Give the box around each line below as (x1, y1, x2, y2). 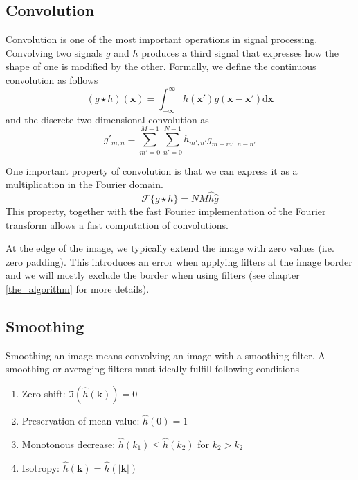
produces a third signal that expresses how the (141, 45, 339, 60)
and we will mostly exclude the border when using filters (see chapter (6, 268, 300, 282)
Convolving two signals (6, 45, 103, 60)
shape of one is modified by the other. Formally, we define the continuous (6, 59, 316, 74)
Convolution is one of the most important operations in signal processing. (6, 32, 318, 46)
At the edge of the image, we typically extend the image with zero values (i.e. (6, 241, 334, 255)
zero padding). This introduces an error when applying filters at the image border (6, 254, 352, 268)
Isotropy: (21, 460, 60, 474)
